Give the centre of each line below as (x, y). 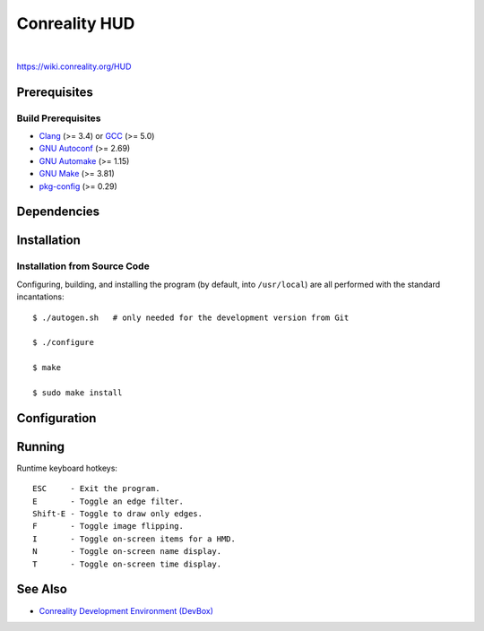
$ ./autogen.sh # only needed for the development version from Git (191, 317)
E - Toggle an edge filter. (108, 501)
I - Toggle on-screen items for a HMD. (134, 539)
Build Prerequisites (59, 118)
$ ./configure (63, 342)
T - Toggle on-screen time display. (127, 564)
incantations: (40, 297)
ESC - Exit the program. (96, 489)
